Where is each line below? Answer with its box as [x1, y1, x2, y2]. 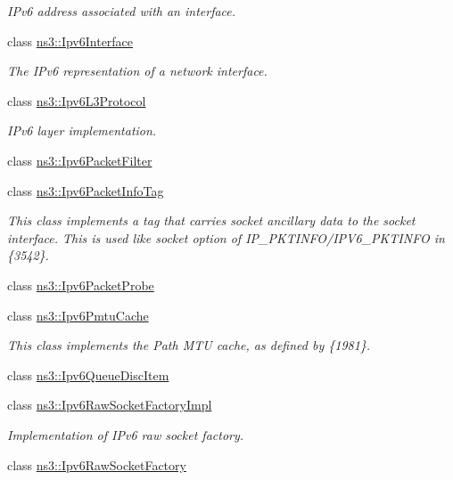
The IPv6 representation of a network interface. [7, 61, 268, 80]
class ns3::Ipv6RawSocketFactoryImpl [7, 395, 212, 414]
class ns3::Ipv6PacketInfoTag [7, 181, 164, 199]
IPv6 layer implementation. [7, 121, 157, 140]
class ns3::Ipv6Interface [7, 31, 134, 50]
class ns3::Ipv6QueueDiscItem [7, 365, 169, 384]
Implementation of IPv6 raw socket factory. [7, 425, 244, 443]
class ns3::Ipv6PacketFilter [7, 151, 152, 169]
